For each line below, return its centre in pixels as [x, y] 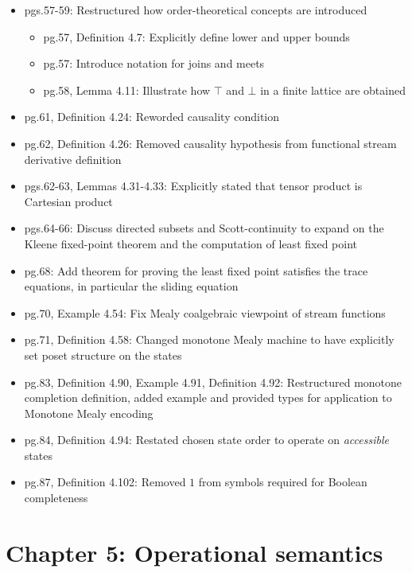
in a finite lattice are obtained [333, 90]
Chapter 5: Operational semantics [194, 552]
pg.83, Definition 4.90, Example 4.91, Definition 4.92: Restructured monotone [213, 382]
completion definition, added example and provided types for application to [208, 398]
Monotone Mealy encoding [89, 413]
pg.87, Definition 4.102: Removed [105, 482]
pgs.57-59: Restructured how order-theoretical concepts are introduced [196, 10]
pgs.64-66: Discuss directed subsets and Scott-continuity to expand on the [204, 228]
